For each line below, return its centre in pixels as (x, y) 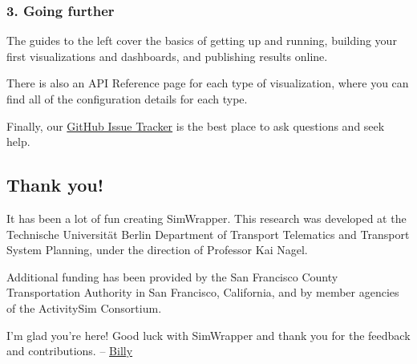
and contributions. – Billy (70, 351)
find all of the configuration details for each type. (127, 99)
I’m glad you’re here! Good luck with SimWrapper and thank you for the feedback (208, 335)
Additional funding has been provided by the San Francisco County (172, 276)
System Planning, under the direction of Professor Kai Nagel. (157, 250)
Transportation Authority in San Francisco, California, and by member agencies (203, 292)
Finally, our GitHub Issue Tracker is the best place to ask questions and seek (196, 125)
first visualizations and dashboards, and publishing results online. (167, 56)
